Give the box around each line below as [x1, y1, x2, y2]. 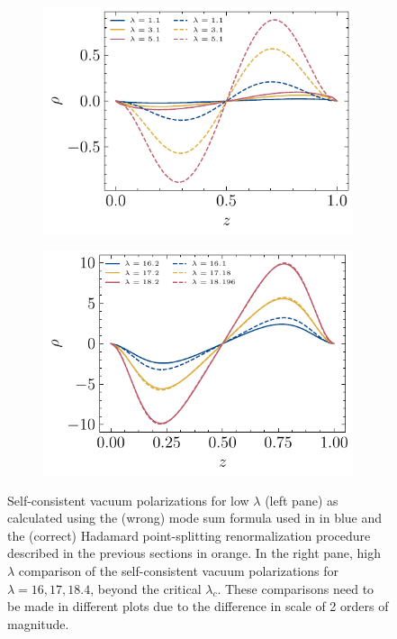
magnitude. [7, 614, 69, 633]
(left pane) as [265, 490, 338, 509]
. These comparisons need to [217, 579, 374, 598]
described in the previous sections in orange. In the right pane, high [7, 543, 382, 562]
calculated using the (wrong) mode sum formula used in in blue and [7, 508, 383, 527]
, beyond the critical [90, 579, 202, 598]
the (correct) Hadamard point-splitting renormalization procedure [7, 525, 371, 544]
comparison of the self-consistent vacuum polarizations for [18, 561, 338, 580]
